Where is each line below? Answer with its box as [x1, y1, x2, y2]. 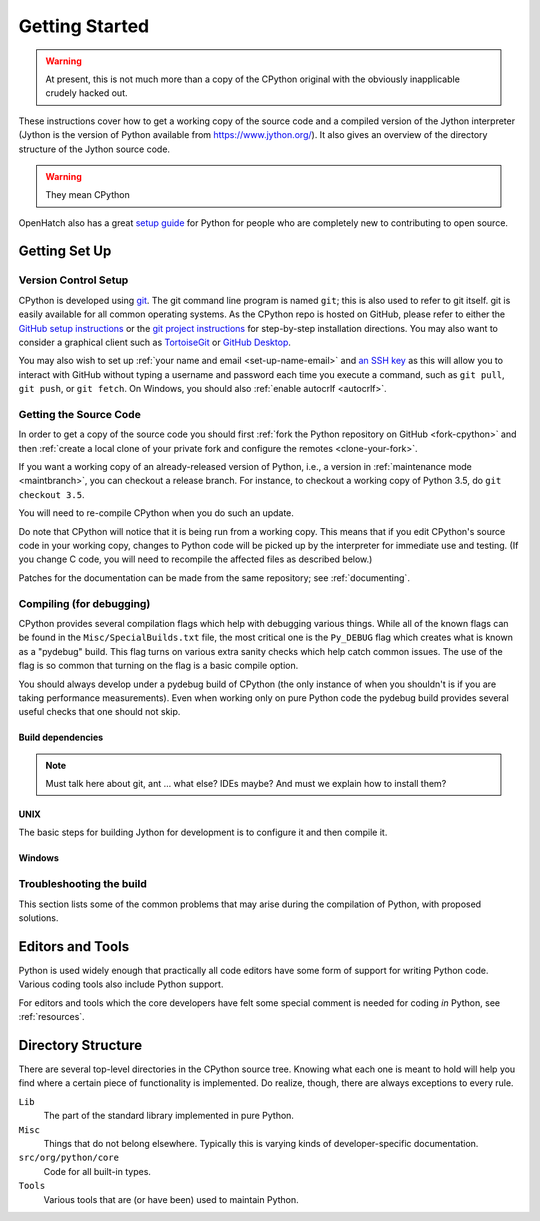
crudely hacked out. [45, 87, 129, 99]
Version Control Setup [18, 273, 129, 287]
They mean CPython [45, 189, 130, 201]
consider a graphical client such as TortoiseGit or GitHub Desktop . [18, 336, 292, 348]
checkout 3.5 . [18, 488, 85, 500]
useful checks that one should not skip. [18, 706, 181, 718]
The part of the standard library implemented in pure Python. [43, 1110, 295, 1122]
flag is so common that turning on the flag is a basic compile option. [18, 660, 299, 672]
